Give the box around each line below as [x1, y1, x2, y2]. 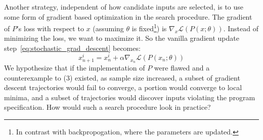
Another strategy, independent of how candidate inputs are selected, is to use [4, 2, 244, 12]
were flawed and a [154, 62, 210, 73]
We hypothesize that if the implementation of [4, 62, 145, 73]
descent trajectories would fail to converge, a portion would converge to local [4, 82, 242, 93]
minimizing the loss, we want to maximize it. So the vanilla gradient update [4, 33, 239, 43]
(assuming [93, 23, 124, 33]
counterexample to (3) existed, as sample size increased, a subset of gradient [4, 72, 240, 83]
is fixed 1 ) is [131, 22, 167, 33]
